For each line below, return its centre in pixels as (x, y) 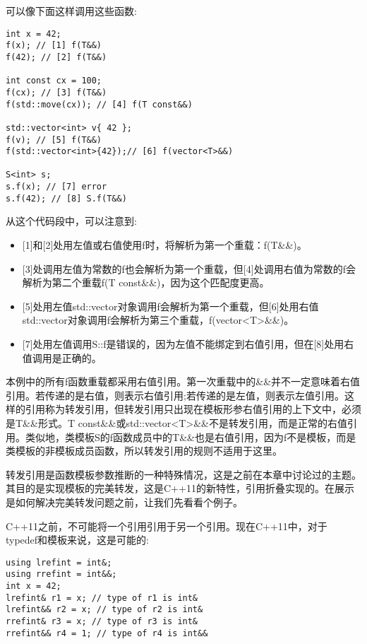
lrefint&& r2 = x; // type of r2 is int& (104, 610)
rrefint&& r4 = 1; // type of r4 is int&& (107, 633)
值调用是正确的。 (62, 357)
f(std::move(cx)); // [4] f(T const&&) (99, 104)
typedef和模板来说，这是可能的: (78, 540)
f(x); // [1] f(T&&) (54, 46)
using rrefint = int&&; (61, 574)
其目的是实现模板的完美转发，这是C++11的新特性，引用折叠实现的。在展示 (180, 488)
